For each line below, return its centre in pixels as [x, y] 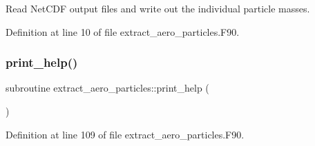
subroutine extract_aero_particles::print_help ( [107, 88]
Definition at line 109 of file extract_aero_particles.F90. [125, 134]
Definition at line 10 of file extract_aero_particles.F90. [123, 31]
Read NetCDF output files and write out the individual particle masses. [158, 8]
